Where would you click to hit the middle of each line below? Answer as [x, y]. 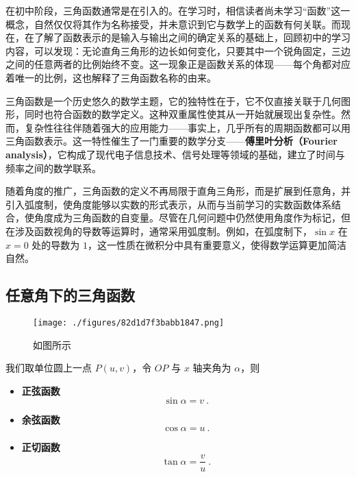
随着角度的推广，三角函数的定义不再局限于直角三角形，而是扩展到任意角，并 [178, 191]
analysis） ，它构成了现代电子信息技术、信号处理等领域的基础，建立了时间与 [175, 154]
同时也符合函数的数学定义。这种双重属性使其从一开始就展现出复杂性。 [182, 114]
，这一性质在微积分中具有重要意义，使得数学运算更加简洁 [217, 244]
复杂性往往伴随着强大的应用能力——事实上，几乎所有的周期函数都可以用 [187, 127]
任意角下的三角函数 [70, 295]
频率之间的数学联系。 [53, 168]
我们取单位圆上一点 [49, 368]
